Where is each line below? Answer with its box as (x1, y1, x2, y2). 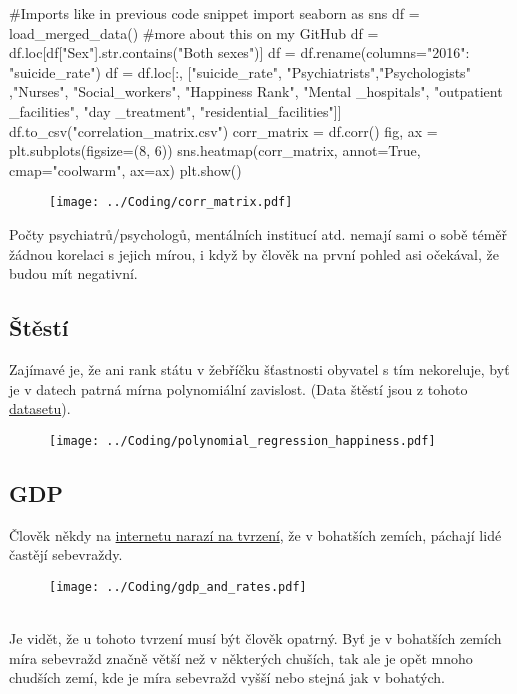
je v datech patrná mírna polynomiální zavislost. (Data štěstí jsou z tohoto (9, 378, 468, 399)
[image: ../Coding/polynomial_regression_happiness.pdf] (49, 433, 436, 448)
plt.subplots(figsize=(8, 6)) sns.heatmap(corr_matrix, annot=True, (9, 140, 421, 161)
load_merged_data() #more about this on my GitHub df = (9, 22, 379, 43)
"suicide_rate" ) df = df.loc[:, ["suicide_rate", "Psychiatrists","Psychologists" (9, 61, 471, 82)
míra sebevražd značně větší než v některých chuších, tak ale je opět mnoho (9, 647, 473, 668)
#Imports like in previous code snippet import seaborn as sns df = (9, 3, 420, 23)
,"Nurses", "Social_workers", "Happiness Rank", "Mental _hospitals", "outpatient (9, 81, 503, 102)
